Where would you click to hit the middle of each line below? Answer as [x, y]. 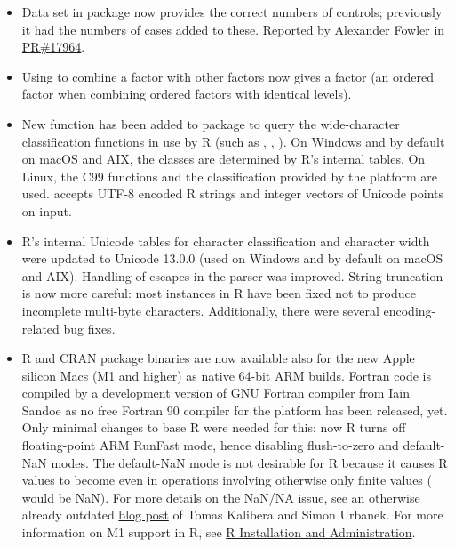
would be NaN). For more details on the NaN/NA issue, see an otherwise [221, 497]
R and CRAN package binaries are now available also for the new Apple [218, 358]
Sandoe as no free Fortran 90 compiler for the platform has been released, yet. [235, 410]
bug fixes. [89, 328]
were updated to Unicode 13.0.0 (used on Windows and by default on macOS [232, 258]
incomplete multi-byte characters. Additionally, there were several [200, 310]
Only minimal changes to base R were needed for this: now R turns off [214, 427]
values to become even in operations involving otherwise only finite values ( [227, 480]
